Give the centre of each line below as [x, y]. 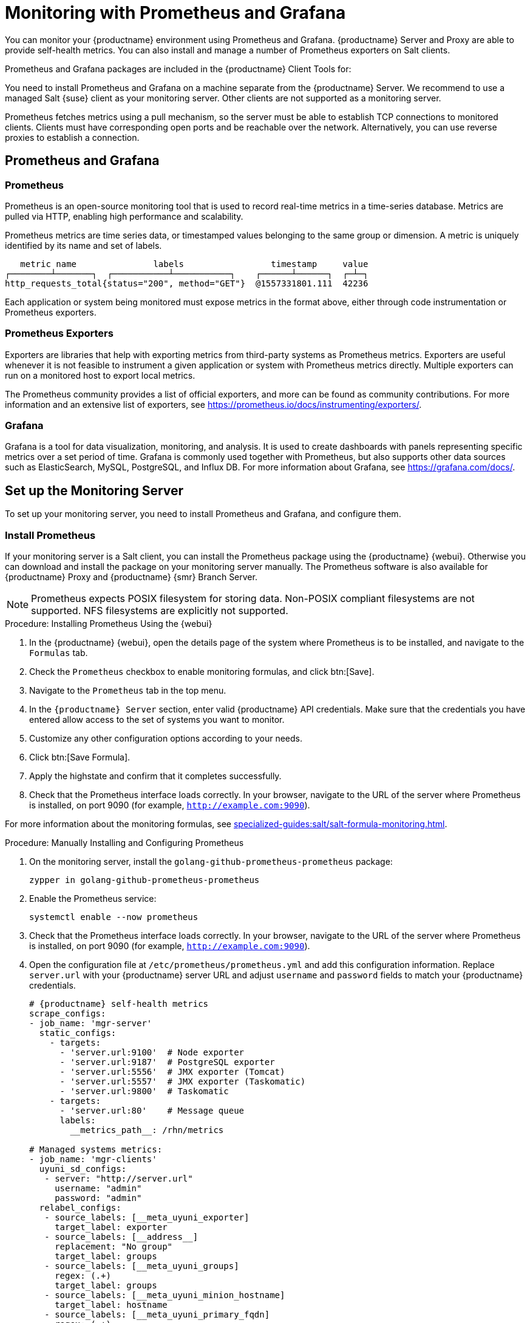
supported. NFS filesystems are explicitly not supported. [160, 611]
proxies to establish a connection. [72, 137]
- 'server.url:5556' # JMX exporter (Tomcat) [172, 1072]
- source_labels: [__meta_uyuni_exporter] [147, 1218]
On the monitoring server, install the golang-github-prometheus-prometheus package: [211, 862]
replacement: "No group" [114, 1247]
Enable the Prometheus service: [93, 899]
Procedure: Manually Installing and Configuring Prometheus [124, 843]
